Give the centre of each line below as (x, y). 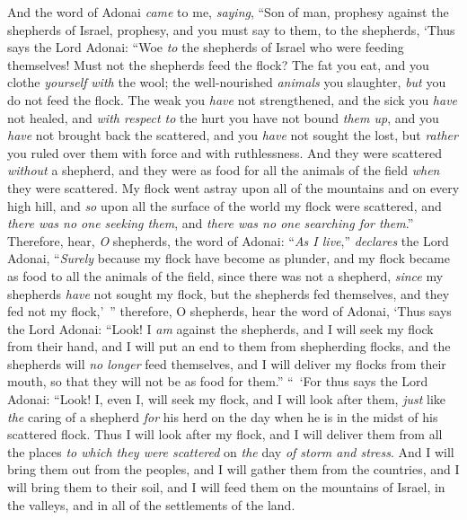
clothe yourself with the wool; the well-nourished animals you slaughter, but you (227, 82)
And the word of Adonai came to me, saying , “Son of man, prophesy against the (228, 12)
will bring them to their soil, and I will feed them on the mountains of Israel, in (226, 487)
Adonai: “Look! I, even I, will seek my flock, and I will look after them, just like (226, 399)
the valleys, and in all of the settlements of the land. (151, 504)
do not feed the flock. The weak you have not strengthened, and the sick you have (233, 99)
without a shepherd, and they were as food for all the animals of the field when (224, 170)
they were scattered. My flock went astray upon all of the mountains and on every (233, 187)
